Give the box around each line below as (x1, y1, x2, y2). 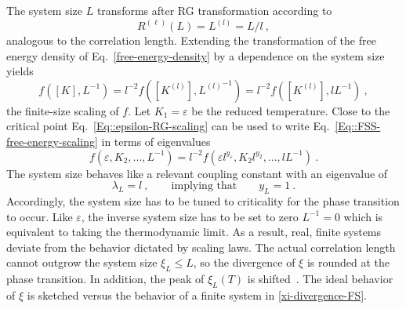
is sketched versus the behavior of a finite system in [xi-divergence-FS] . (27, 286, 367, 303)
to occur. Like (6, 208, 73, 224)
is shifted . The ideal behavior (247, 271, 393, 287)
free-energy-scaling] (6, 133, 98, 149)
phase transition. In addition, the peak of (6, 271, 205, 287)
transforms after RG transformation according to (96, 2, 332, 18)
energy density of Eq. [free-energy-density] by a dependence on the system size (6, 47, 385, 64)
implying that (171, 180, 237, 192)
